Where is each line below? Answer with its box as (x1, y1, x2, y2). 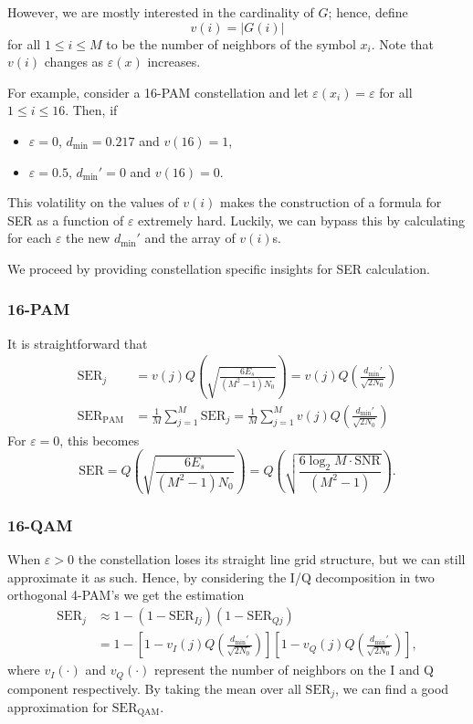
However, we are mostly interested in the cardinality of (7, 3, 314, 21)
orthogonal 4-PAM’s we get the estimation (7, 585, 245, 604)
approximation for (7, 698, 109, 717)
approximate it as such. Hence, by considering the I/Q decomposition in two (7, 567, 435, 586)
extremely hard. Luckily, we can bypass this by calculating (138, 210, 466, 229)
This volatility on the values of (7, 193, 179, 212)
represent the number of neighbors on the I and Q (154, 660, 435, 679)
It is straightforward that (7, 333, 148, 352)
